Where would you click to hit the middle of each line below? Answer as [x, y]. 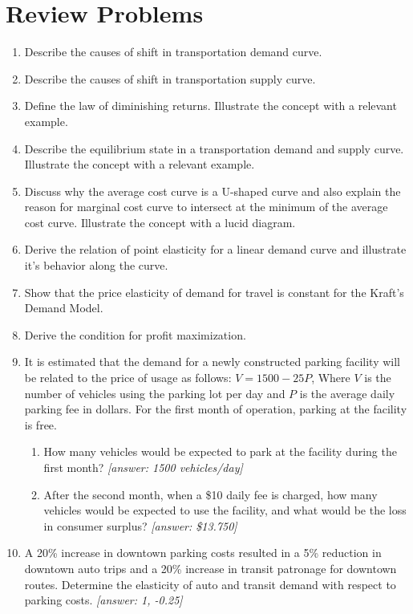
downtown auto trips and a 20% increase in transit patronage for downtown [211, 568]
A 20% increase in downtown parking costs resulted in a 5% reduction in [203, 553]
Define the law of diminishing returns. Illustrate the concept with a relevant [211, 106]
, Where [331, 378]
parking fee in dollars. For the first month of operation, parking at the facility [216, 409]
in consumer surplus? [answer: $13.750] [140, 525]
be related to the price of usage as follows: [128, 378]
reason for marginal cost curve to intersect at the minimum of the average [206, 207]
